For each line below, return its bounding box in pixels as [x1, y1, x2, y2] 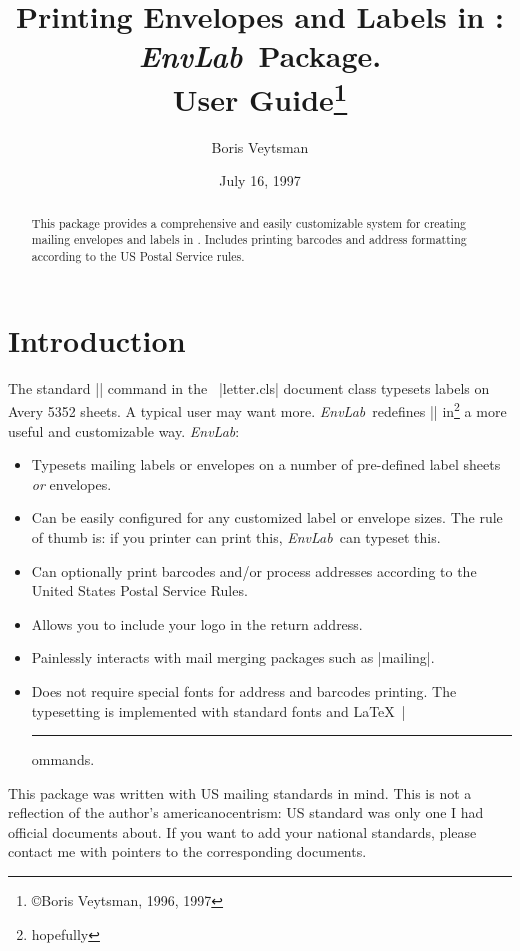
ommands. [31, 749, 95, 770]
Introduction [8, 319, 186, 360]
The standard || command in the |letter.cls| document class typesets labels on [8, 377, 490, 398]
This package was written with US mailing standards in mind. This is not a [8, 782, 472, 803]
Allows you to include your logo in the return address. [31, 613, 363, 634]
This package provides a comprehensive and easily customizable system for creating [31, 214, 467, 231]
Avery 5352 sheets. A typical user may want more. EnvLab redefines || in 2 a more [8, 398, 507, 421]
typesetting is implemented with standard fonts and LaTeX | [31, 700, 406, 721]
